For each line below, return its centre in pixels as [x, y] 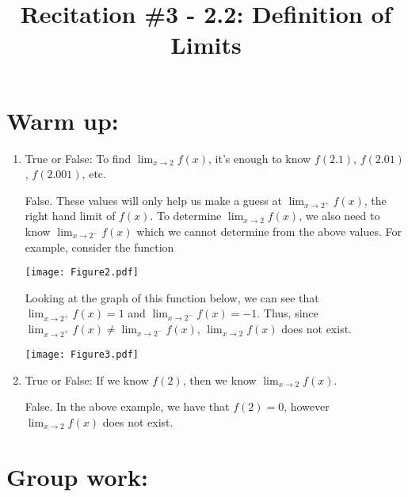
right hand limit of [70, 216]
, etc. [94, 174]
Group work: [77, 476]
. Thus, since [288, 313]
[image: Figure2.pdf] [82, 273]
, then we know [219, 379]
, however [307, 406]
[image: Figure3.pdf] [82, 354]
